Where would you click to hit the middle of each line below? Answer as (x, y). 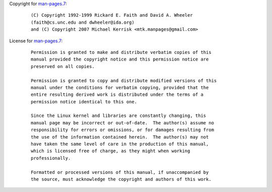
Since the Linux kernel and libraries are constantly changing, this (119, 116)
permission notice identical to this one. (84, 102)
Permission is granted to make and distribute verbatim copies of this (121, 52)
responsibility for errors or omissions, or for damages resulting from (122, 130)
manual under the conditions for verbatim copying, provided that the (120, 87)
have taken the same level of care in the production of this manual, (120, 144)
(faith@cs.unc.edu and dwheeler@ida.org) (83, 22)
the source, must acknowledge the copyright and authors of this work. (121, 179)
